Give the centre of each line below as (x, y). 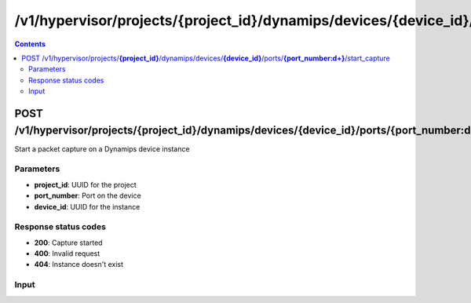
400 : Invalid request (67, 254)
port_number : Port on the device (88, 195)
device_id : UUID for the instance (87, 206)
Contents (30, 44)
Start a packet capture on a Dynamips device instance (102, 148)
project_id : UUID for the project (85, 184)
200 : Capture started (68, 243)
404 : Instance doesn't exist (79, 265)
